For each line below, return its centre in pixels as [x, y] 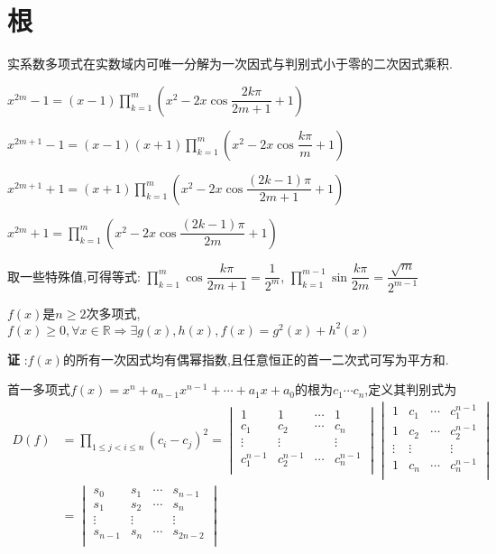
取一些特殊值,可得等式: [74, 276]
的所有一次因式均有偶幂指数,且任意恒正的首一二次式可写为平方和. [256, 359]
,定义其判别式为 [411, 389]
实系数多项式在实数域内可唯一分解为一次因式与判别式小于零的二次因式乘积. [230, 64]
